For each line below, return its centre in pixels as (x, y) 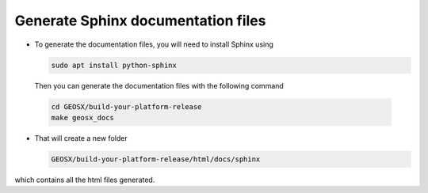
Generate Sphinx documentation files (140, 21)
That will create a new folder (81, 138)
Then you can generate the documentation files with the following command (159, 85)
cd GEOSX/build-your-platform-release (126, 106)
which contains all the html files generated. (85, 180)
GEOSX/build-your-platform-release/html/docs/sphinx (156, 159)
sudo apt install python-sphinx (114, 65)
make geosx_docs (83, 117)
